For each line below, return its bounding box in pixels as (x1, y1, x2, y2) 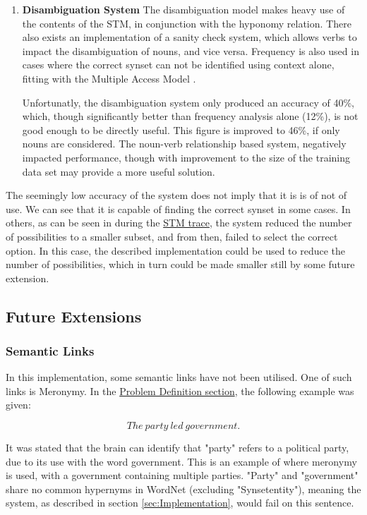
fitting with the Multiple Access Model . (22, 71, 196, 85)
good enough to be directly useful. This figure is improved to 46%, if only (22, 122, 340, 137)
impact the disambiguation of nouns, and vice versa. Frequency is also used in (22, 43, 359, 58)
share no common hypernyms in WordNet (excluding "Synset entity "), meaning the (6, 481, 361, 496)
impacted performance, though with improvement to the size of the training (22, 150, 350, 164)
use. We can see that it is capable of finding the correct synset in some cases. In (6, 201, 351, 216)
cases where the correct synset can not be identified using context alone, (22, 57, 335, 72)
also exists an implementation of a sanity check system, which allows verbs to (22, 30, 357, 44)
